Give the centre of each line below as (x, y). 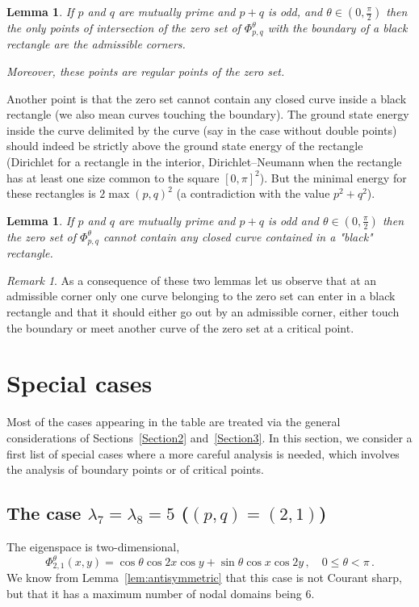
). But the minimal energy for (333, 177)
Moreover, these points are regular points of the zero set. (146, 71)
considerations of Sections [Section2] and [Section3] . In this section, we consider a (209, 437)
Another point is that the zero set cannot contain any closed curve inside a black (207, 98)
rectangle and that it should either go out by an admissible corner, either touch (203, 312)
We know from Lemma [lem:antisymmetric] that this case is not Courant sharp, (204, 578)
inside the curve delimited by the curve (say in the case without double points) (202, 130)
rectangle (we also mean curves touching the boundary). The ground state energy (208, 114)
